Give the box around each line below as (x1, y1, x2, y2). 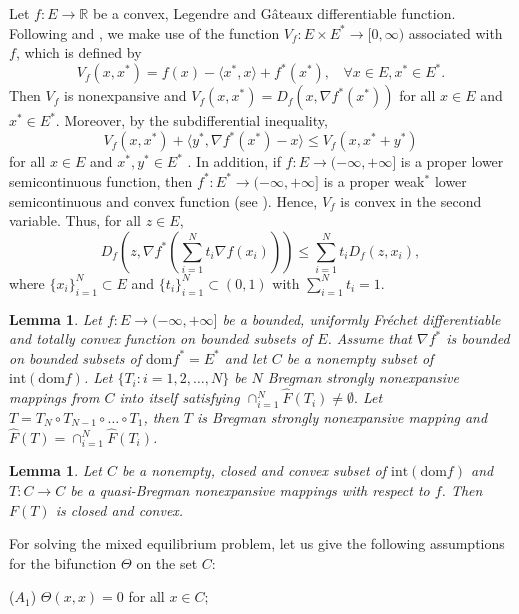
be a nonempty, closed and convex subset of (121, 460, 387, 481)
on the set (136, 552, 198, 573)
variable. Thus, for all (9, 210, 142, 231)
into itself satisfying (119, 387, 240, 408)
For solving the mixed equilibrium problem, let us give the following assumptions (9, 533, 505, 554)
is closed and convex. (55, 499, 184, 520)
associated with (408, 22, 503, 43)
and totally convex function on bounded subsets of (9, 328, 313, 349)
